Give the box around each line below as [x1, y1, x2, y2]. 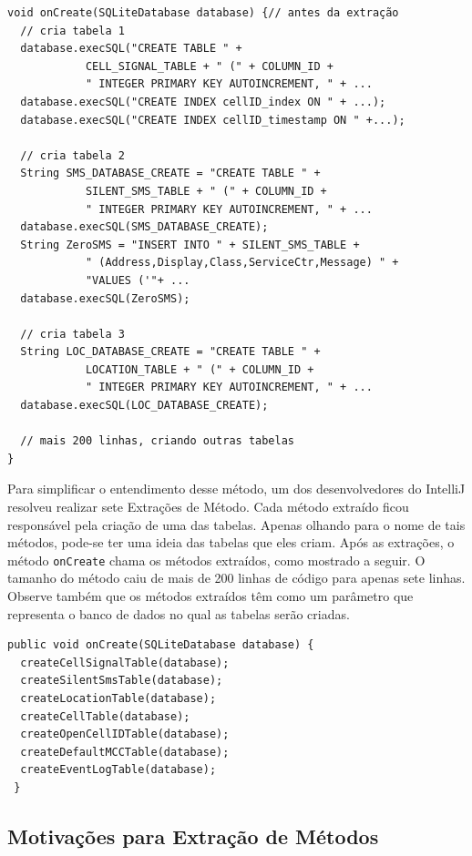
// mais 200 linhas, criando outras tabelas [20, 434, 294, 448]
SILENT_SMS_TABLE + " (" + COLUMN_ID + [85, 184, 327, 198]
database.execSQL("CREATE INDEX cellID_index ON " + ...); [20, 95, 386, 108]
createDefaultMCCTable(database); [20, 745, 230, 759]
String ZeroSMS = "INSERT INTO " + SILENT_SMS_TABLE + [20, 238, 360, 251]
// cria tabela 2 [20, 148, 125, 162]
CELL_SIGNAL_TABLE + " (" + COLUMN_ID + [85, 59, 333, 73]
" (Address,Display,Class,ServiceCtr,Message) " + [85, 256, 399, 270]
